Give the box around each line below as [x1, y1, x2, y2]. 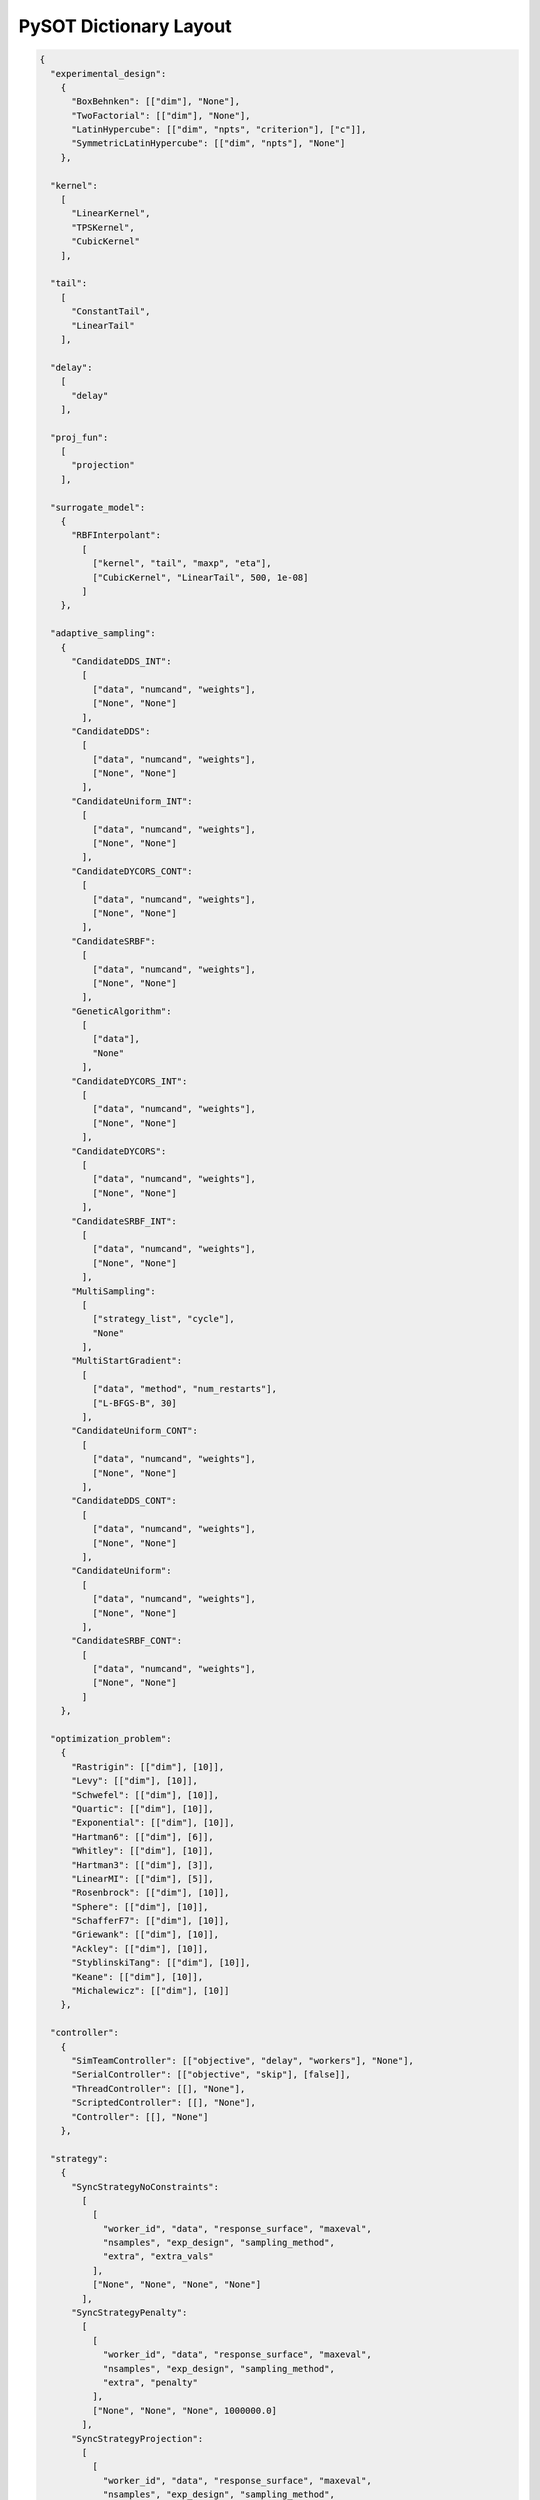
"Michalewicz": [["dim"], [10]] [71, 1985, 230, 1997]
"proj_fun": [50, 431, 109, 443]
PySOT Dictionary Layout [18, 15, 232, 37]
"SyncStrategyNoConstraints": [71, 2181, 220, 2192]
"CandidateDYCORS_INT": [71, 1075, 188, 1087]
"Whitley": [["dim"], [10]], [71, 1845, 214, 1857]
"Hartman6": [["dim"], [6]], [71, 1831, 214, 1842]
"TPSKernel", [71, 221, 135, 233]
